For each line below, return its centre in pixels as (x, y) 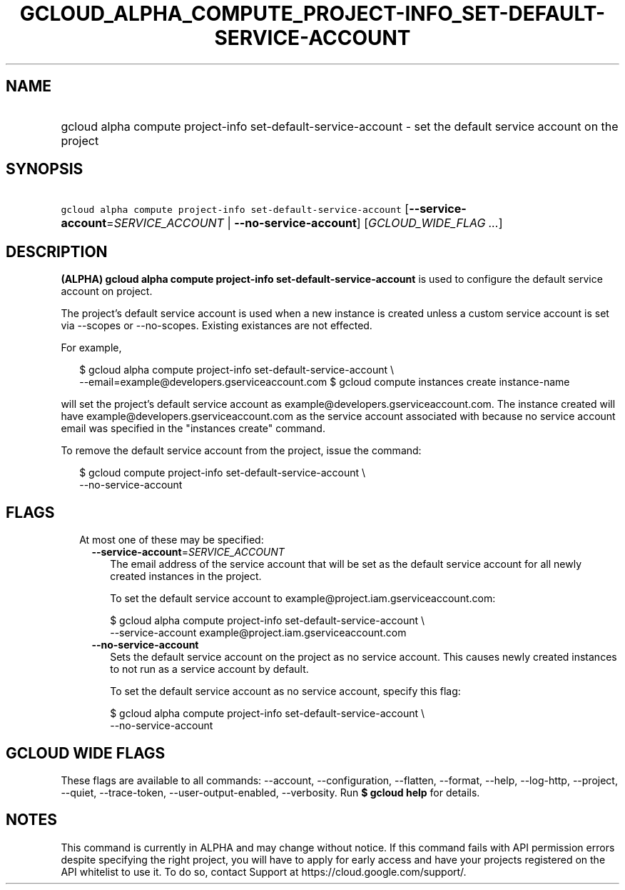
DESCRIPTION (57, 251)
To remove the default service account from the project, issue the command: (241, 451)
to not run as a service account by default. (209, 669)
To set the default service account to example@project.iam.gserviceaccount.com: (303, 599)
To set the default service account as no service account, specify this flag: (285, 691)
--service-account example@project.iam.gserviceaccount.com (258, 633)
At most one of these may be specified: (172, 540)
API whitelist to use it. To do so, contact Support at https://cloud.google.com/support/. (264, 871)
